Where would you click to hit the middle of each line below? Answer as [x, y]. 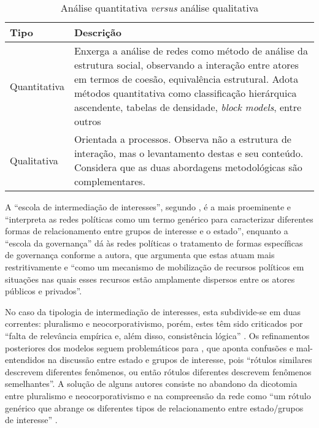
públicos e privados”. [44, 291]
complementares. [110, 181]
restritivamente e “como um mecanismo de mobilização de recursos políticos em [155, 266]
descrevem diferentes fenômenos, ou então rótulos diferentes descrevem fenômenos [158, 371]
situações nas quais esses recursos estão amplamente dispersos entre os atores [150, 279]
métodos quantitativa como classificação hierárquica [185, 93]
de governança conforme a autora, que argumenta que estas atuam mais [140, 255]
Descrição [98, 32]
